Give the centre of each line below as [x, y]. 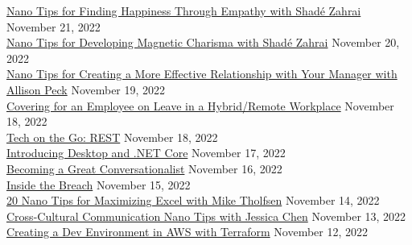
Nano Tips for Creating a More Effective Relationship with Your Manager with [202, 74]
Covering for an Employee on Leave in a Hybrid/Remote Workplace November [200, 105]
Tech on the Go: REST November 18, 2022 [112, 137]
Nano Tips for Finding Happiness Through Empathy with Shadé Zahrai [184, 10]
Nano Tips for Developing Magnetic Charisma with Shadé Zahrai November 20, [203, 42]
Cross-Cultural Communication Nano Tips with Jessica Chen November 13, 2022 [206, 216]
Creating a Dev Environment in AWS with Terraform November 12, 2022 [187, 232]
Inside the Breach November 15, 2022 [99, 184]
